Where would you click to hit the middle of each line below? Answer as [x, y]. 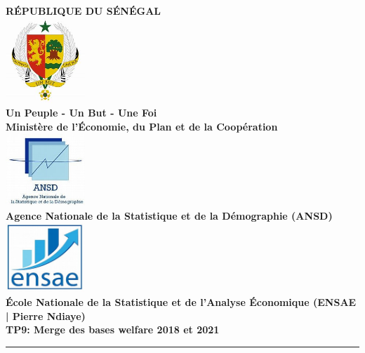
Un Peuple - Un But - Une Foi [81, 113]
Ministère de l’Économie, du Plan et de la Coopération [142, 126]
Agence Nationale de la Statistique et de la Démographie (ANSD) [169, 215]
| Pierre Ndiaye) [46, 315]
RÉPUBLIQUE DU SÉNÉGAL [84, 11]
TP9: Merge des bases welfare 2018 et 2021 [113, 329]
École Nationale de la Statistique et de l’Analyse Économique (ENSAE [181, 302]
